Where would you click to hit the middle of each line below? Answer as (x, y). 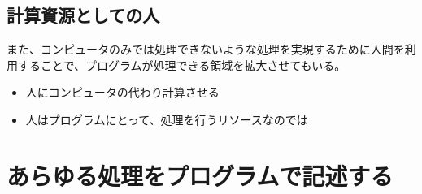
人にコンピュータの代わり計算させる (122, 92)
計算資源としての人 (83, 15)
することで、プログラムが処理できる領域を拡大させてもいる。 (182, 65)
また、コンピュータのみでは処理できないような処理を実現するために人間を (206, 49)
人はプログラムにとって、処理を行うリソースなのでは (167, 119)
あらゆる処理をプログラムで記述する (200, 175)
